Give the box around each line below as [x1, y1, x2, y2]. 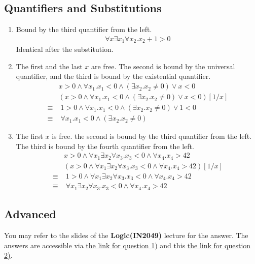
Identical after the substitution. [16, 44, 114, 54]
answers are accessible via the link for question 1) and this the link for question [4, 240, 251, 250]
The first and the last [16, 61, 83, 71]
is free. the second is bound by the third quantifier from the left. [52, 131, 252, 141]
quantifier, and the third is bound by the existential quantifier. [16, 71, 211, 81]
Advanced [4, 206, 56, 222]
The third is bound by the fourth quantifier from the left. [16, 140, 194, 151]
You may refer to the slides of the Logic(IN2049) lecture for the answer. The [4, 230, 248, 241]
